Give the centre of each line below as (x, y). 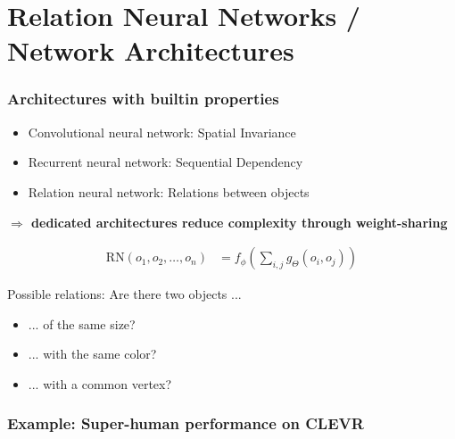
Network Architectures (151, 50)
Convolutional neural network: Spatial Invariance (162, 132)
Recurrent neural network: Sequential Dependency (165, 162)
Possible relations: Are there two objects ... (124, 294)
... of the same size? (82, 323)
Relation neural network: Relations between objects (169, 191)
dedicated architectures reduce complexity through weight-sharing (240, 222)
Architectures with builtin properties (143, 99)
